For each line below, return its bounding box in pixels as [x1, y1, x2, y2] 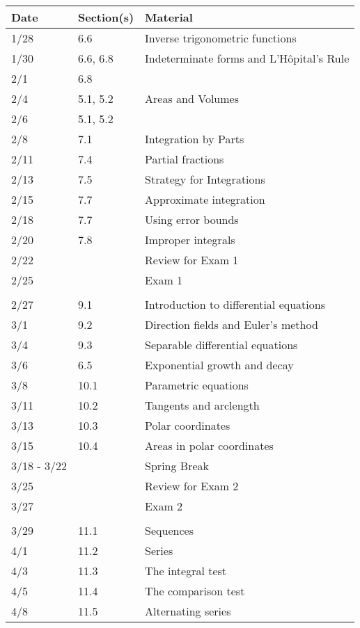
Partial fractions [145, 151, 224, 167]
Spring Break [145, 458, 209, 474]
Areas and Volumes [145, 90, 239, 106]
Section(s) [77, 9, 134, 25]
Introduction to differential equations [145, 296, 325, 312]
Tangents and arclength [145, 397, 260, 413]
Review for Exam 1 [145, 252, 239, 268]
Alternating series [145, 603, 231, 619]
